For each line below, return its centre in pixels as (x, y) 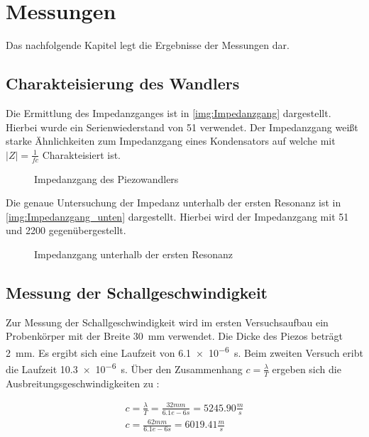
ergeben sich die (307, 369)
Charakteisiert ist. (82, 154)
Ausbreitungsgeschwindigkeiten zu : (83, 383)
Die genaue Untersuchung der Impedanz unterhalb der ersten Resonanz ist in (174, 203)
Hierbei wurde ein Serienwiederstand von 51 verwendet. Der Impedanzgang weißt (182, 127)
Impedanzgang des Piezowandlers (106, 178)
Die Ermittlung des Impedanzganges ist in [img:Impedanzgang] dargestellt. (169, 112)
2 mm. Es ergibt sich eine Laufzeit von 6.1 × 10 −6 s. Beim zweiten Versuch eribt (184, 351)
